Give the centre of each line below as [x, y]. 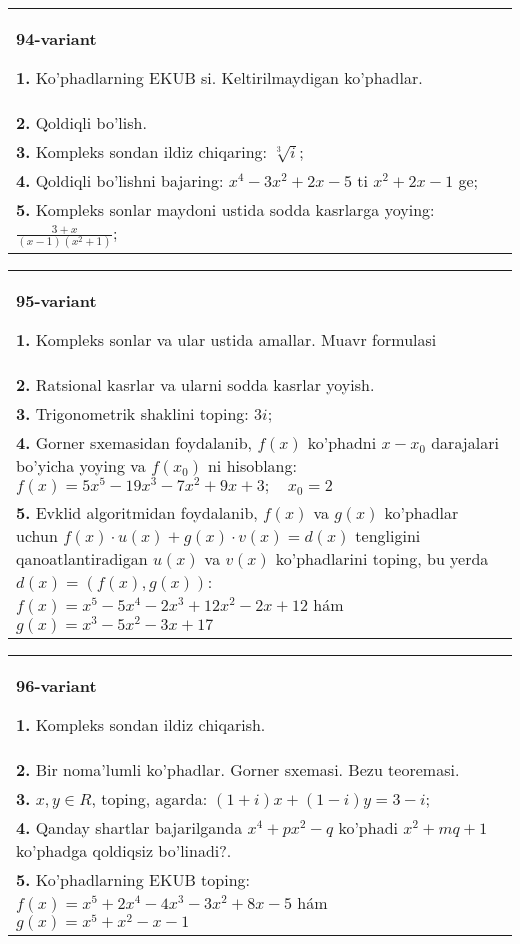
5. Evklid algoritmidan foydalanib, [137, 512]
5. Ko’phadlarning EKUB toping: [133, 879]
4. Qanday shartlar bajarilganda [129, 827]
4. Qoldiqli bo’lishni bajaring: [120, 180]
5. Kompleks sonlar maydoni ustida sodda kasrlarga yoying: [225, 209]
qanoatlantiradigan [82, 558]
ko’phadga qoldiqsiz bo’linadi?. [124, 850]
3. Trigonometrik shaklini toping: [132, 413]
